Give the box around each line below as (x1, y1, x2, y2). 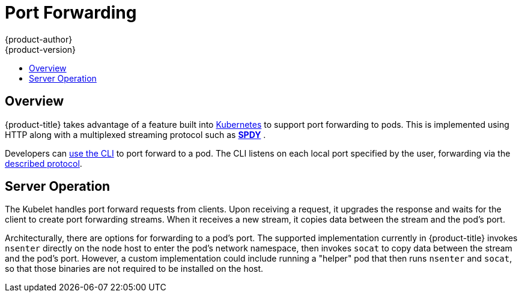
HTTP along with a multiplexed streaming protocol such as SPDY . (5, 129, 266, 140)
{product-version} (5, 44, 76, 55)
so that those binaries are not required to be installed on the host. (5, 263, 264, 274)
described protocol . (5, 158, 82, 169)
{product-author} (5, 34, 73, 44)
